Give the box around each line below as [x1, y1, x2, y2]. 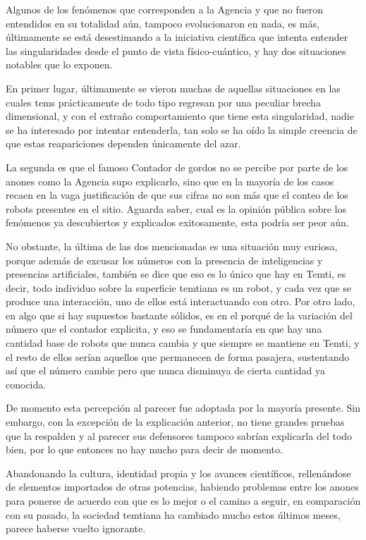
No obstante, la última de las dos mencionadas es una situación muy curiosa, [6, 238, 338, 253]
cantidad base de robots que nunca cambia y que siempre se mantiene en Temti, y [6, 336, 360, 350]
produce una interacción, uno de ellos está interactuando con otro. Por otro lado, [6, 294, 355, 309]
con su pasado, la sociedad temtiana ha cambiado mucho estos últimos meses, [6, 507, 341, 522]
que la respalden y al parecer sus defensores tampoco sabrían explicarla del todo [6, 428, 353, 443]
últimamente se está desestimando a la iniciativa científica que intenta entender [6, 30, 348, 44]
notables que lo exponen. [6, 57, 113, 72]
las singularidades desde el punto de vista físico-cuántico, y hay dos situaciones [6, 43, 346, 58]
